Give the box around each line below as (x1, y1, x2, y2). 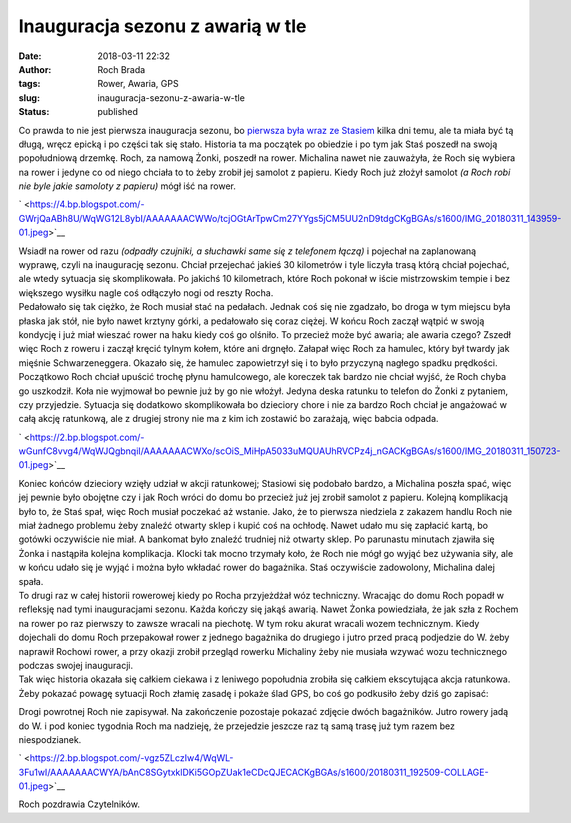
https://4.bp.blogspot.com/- (29, 198, 145, 210)
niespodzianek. (18, 733, 82, 745)
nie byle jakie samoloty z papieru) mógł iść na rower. (18, 180, 237, 192)
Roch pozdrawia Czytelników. (18, 798, 140, 810)
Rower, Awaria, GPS (97, 78, 179, 90)
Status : (18, 106, 50, 118)
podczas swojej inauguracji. (18, 659, 134, 671)
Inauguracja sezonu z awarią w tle (18, 15, 307, 37)
